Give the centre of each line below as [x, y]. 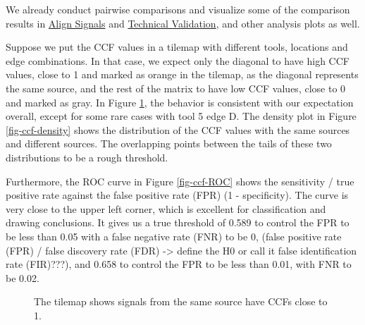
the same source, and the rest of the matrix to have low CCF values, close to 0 [176, 88]
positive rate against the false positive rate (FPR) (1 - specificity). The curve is [177, 195]
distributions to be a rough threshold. [87, 157]
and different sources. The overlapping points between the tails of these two [169, 143]
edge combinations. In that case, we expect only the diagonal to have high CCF [178, 60]
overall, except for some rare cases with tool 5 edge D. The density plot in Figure [181, 116]
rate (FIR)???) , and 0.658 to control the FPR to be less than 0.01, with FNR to [179, 264]
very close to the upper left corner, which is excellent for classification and [166, 208]
